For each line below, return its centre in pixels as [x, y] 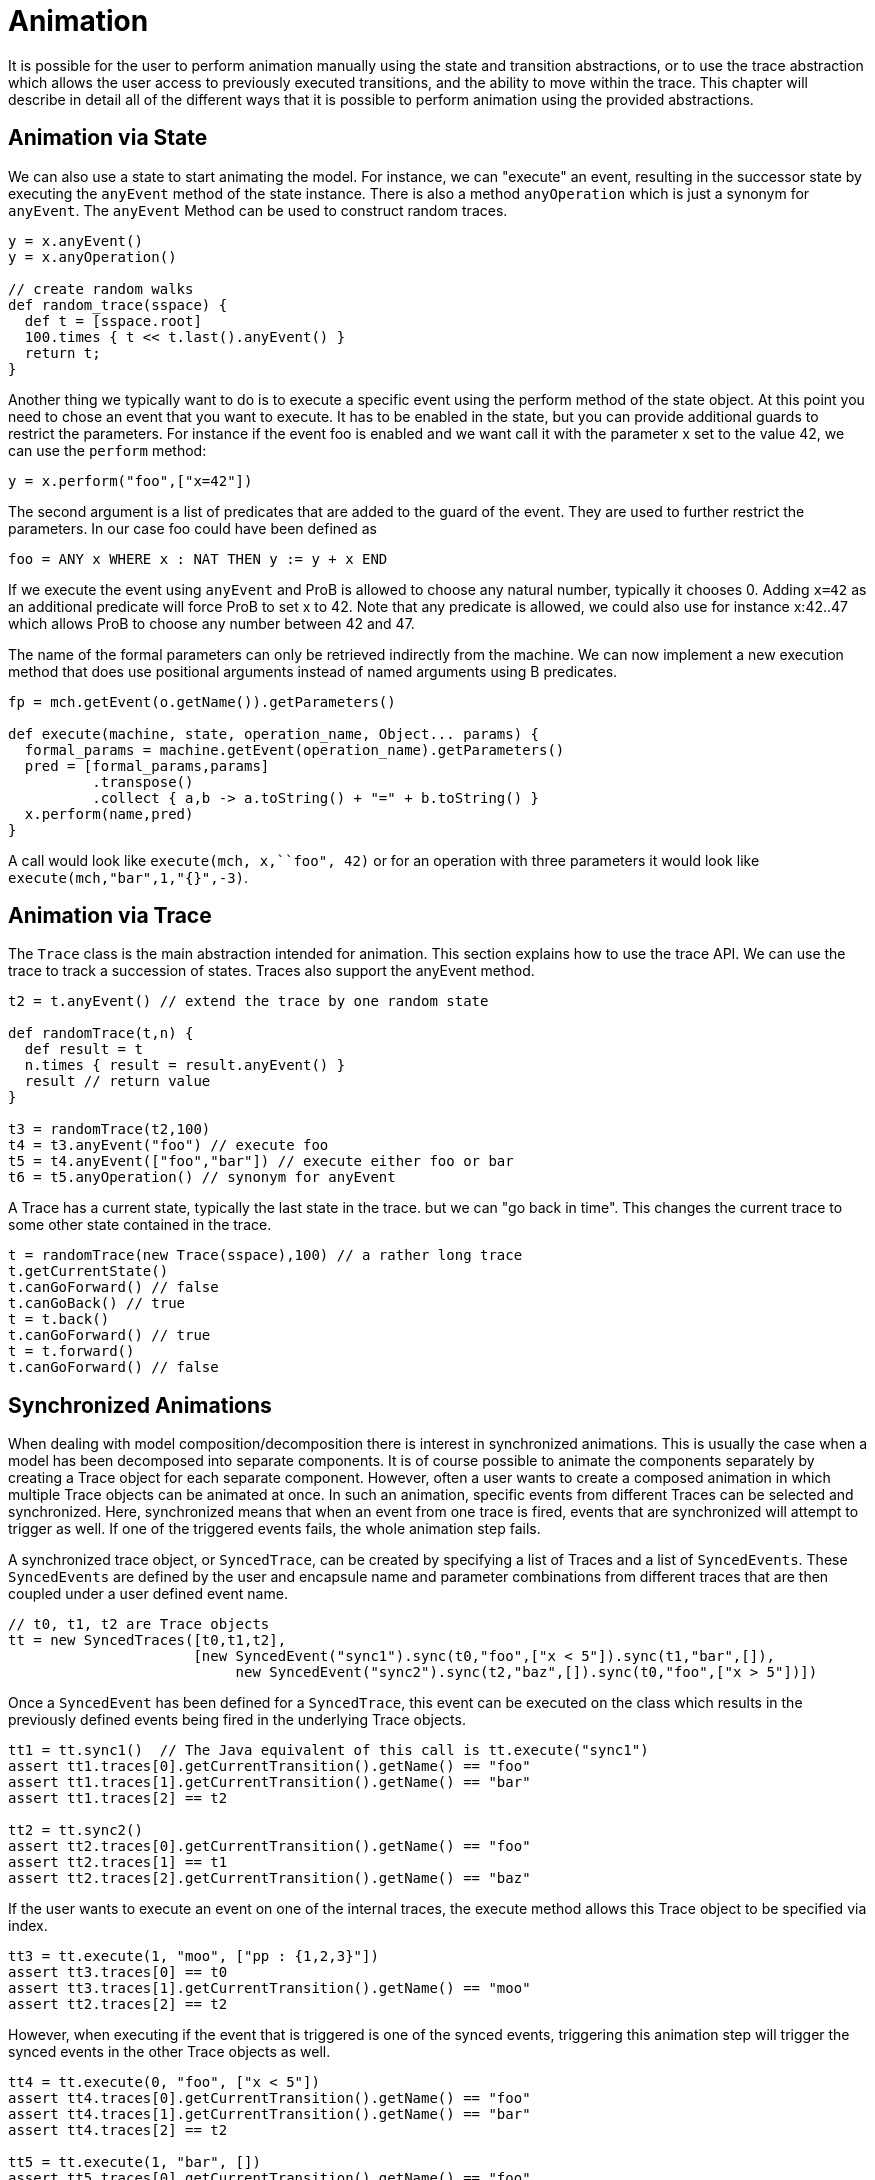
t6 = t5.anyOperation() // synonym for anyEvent [202, 1177]
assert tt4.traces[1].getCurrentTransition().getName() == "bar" [269, 2114]
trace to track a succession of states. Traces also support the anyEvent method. [271, 971]
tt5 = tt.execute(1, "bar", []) [134, 2162]
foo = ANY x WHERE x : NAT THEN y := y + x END [198, 558]
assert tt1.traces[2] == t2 [118, 1798]
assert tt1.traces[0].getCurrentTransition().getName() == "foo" [269, 1766]
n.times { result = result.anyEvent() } [185, 1065]
